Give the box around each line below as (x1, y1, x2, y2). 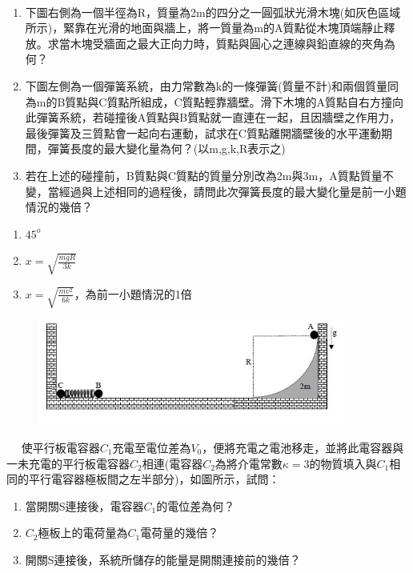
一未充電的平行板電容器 (6, 455, 130, 471)
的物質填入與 (309, 455, 377, 471)
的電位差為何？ (156, 497, 235, 514)
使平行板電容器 (21, 439, 100, 455)
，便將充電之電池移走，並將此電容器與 (202, 439, 404, 455)
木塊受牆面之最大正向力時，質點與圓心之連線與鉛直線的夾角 (70, 34, 384, 51)
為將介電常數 (215, 455, 283, 471)
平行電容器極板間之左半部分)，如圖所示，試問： (28, 471, 280, 487)
